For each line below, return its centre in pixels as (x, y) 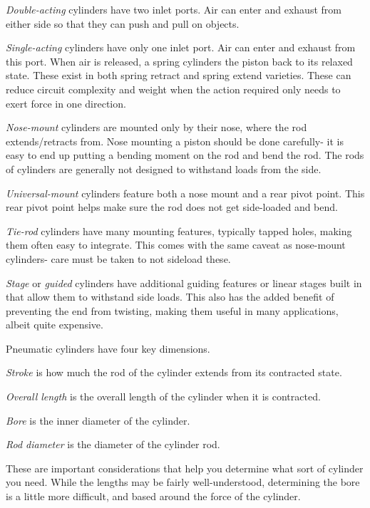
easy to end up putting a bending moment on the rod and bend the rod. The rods (185, 155)
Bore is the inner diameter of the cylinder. (98, 420)
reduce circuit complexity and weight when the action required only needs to (173, 89)
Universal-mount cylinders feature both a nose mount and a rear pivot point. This (185, 193)
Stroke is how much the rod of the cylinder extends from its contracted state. (174, 372)
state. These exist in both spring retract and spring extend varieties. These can (179, 75)
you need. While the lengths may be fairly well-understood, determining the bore (183, 482)
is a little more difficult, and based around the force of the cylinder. (153, 496)
